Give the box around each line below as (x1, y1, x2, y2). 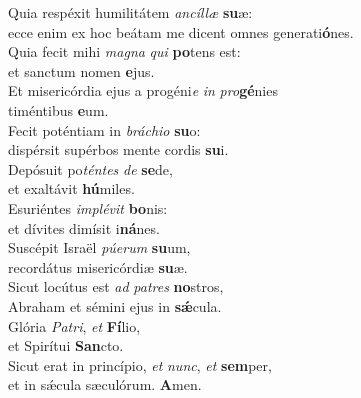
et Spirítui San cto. (8, 335, 124, 356)
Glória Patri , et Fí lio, (8, 315, 141, 336)
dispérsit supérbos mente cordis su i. (8, 139, 229, 160)
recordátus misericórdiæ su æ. (8, 256, 188, 277)
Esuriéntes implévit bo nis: (8, 197, 168, 218)
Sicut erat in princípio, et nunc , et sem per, (8, 354, 272, 375)
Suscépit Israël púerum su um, (8, 237, 191, 258)
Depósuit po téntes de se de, (8, 158, 173, 179)
